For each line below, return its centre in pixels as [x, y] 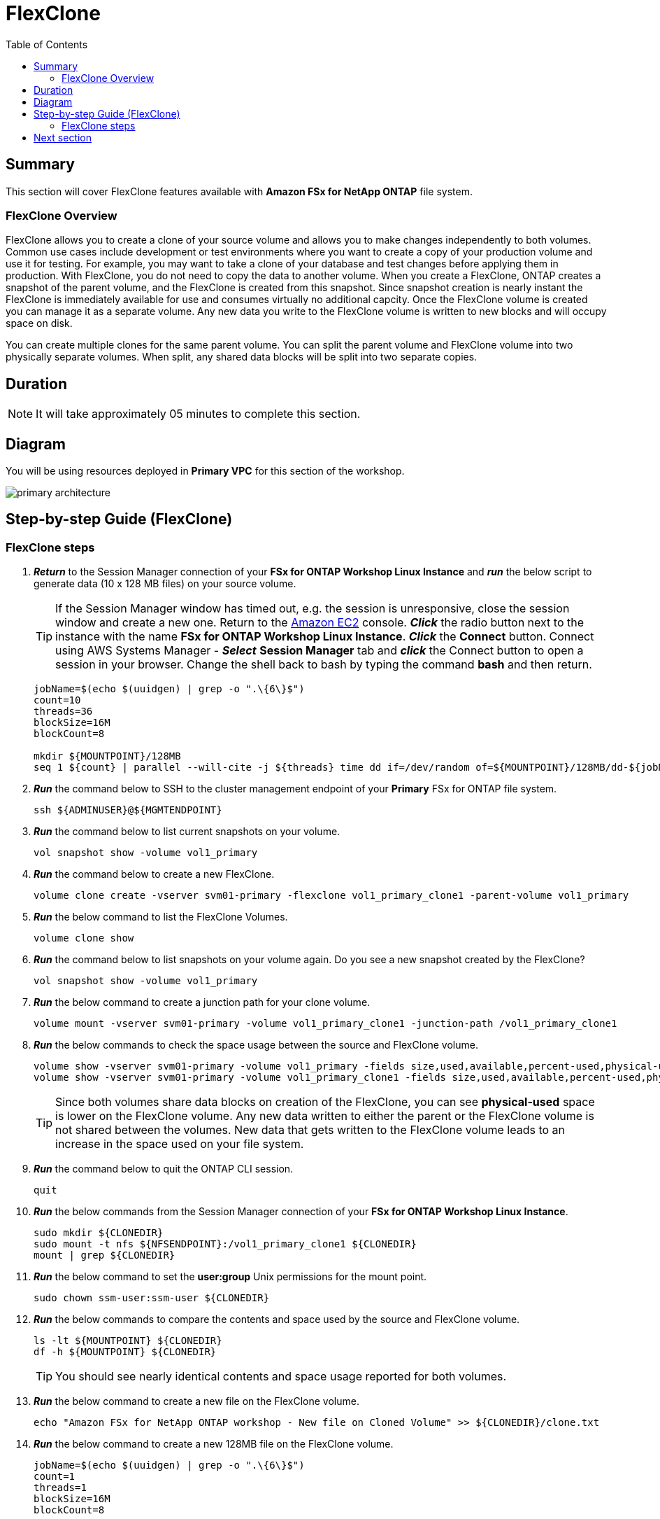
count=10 [57, 700]
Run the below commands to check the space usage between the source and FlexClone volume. [256, 1045]
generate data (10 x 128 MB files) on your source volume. [165, 584]
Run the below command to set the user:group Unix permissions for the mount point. [230, 1277]
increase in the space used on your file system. [180, 1144]
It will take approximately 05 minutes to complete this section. [198, 414]
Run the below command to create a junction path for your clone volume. [202, 1002]
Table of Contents [47, 44]
